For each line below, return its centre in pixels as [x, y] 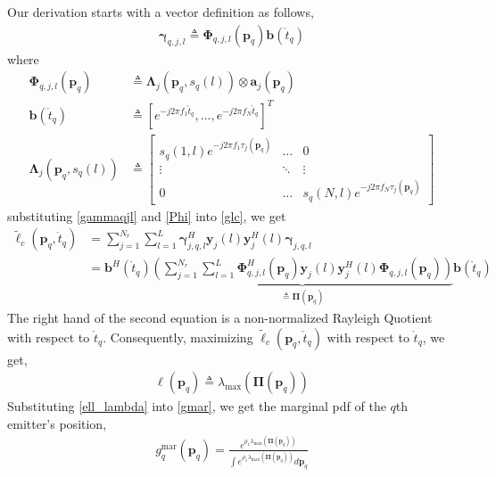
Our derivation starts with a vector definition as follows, [161, 12]
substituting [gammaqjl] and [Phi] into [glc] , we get [147, 215]
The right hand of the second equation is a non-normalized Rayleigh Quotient [220, 317]
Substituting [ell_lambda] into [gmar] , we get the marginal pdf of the [197, 406]
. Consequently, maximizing [178, 337]
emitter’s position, [57, 423]
